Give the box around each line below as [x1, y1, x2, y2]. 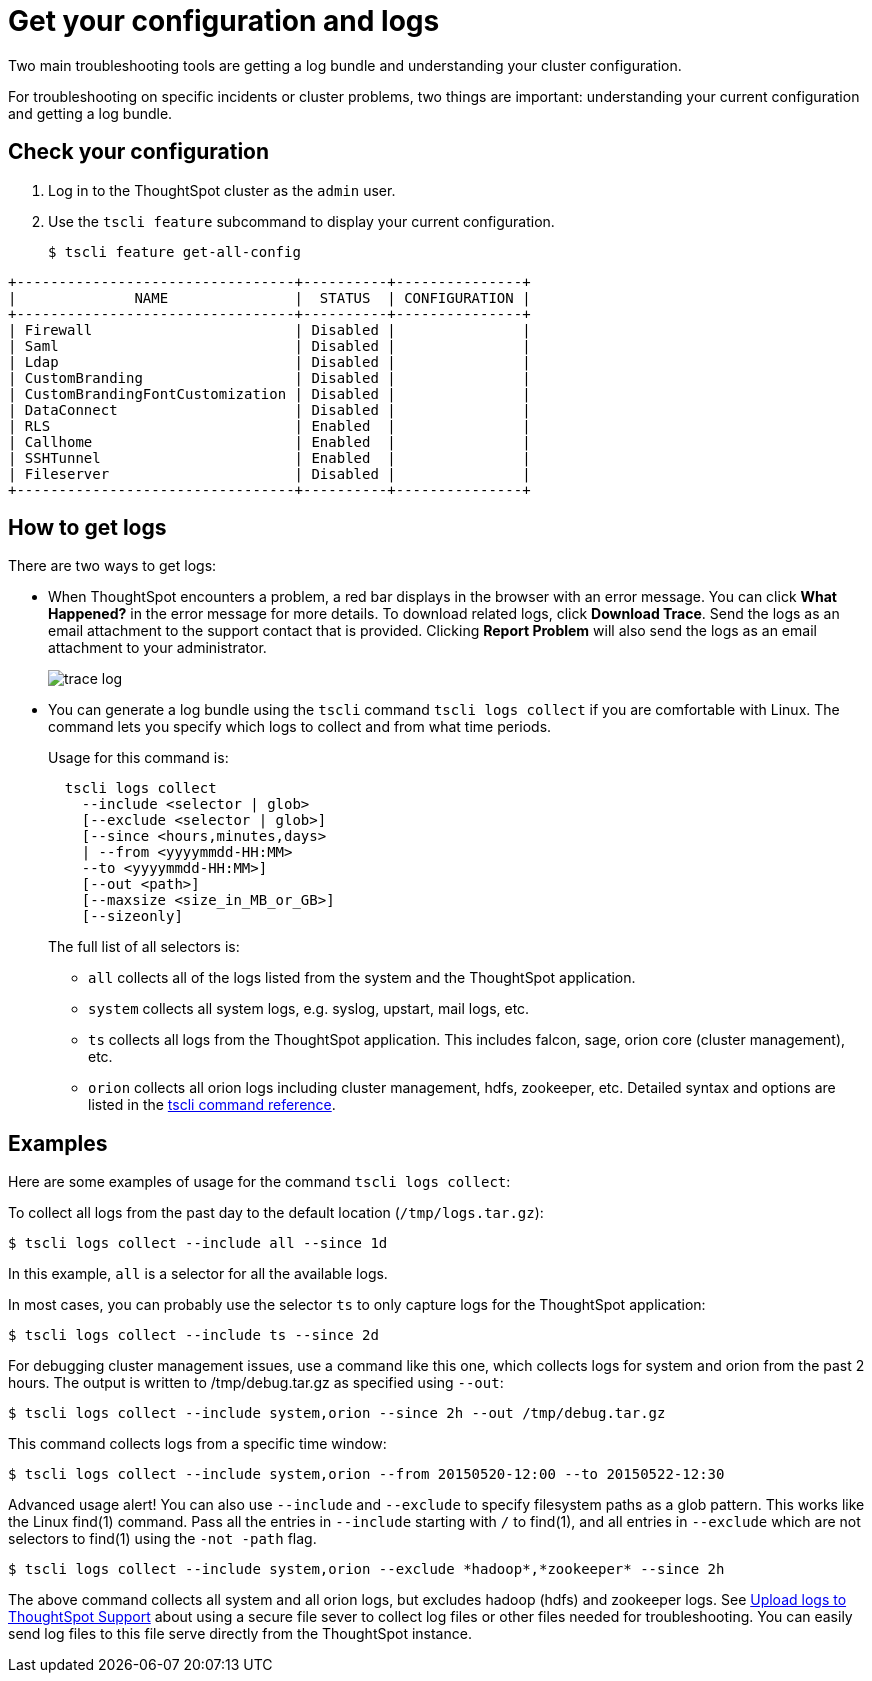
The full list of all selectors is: [48, 938, 240, 956]
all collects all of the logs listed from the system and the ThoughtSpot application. [88, 969, 636, 987]
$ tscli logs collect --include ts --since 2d [8, 1327, 379, 1344]
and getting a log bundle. [8, 104, 173, 122]
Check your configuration [8, 139, 270, 165]
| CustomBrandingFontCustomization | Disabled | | [8, 385, 531, 402]
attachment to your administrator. [48, 639, 267, 657]
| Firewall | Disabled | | [8, 321, 531, 338]
